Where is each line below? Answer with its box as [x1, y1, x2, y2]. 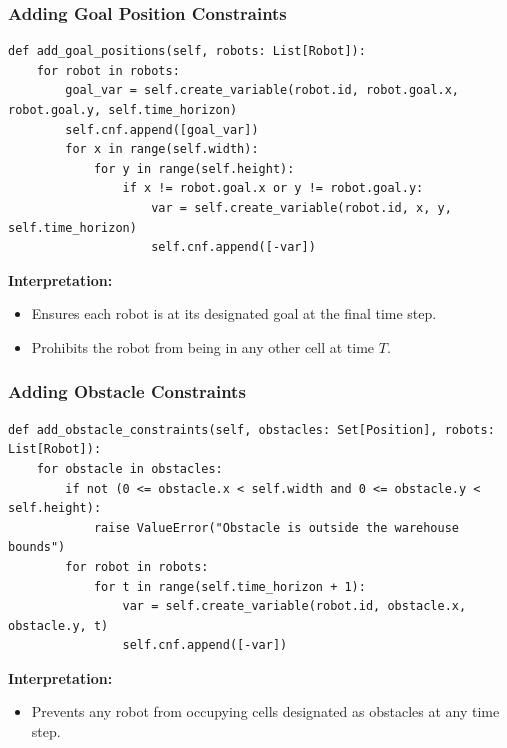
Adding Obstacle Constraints [8, 379, 246, 404]
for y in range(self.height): [93, 161, 295, 176]
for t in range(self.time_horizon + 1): [93, 579, 366, 594]
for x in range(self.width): [65, 142, 259, 157]
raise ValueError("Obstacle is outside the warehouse [93, 520, 460, 535]
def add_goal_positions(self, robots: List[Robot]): [8, 44, 366, 59]
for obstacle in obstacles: [36, 461, 223, 476]
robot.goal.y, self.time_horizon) [8, 103, 238, 117]
